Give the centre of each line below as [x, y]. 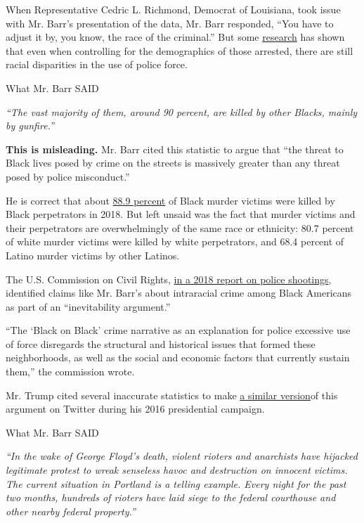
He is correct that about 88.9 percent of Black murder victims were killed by [170, 200]
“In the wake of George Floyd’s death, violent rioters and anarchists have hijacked [182, 456]
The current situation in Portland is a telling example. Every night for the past [176, 483]
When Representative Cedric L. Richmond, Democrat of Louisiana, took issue [173, 9]
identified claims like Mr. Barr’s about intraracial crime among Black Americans [179, 293]
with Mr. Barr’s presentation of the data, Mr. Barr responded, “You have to [170, 23]
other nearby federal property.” [71, 511]
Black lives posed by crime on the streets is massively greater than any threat [173, 163]
